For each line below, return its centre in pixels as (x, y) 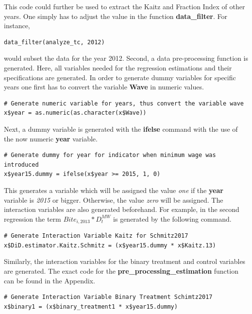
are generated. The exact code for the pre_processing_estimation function (121, 270)
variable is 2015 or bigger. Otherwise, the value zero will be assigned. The (114, 200)
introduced (21, 165)
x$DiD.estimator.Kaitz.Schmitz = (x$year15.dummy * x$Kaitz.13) (110, 245)
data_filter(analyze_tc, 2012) (54, 42)
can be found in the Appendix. (50, 280)
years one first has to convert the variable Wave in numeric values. (104, 87)
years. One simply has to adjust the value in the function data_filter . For (116, 16)
